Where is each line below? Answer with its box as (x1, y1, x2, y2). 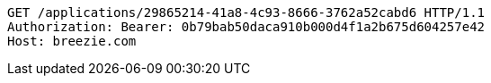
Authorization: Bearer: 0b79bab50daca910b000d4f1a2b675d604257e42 (7, 20, 486, 34)
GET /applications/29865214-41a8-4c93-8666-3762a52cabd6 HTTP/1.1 (7, 5, 486, 20)
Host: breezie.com (7, 34, 137, 48)
